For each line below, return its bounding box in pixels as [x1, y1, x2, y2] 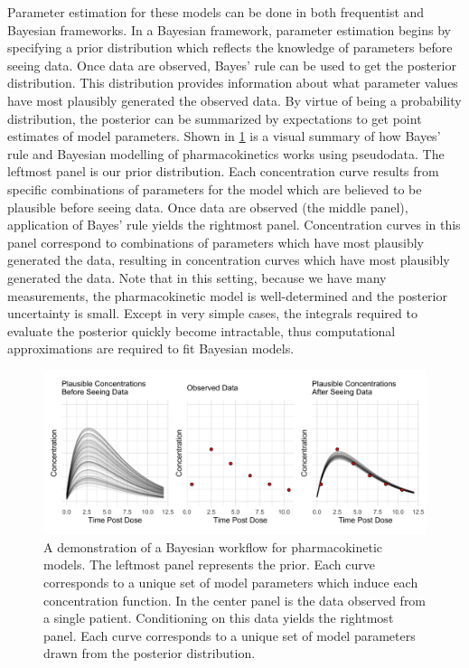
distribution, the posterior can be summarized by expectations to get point [7, 108, 422, 127]
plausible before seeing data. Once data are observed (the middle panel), [7, 197, 408, 216]
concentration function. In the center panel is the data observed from [43, 590, 427, 609]
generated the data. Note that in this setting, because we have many [7, 268, 387, 287]
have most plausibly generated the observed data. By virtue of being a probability [7, 90, 462, 109]
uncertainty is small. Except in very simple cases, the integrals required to [7, 304, 417, 323]
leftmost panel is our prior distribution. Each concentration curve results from [7, 162, 439, 181]
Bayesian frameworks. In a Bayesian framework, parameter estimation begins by [7, 20, 451, 39]
